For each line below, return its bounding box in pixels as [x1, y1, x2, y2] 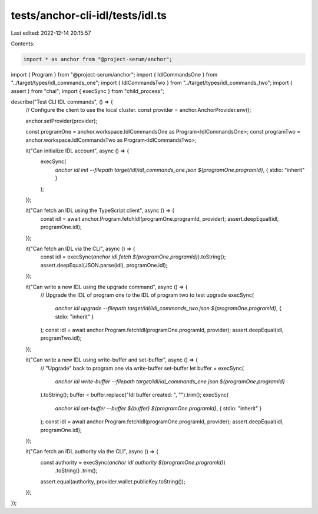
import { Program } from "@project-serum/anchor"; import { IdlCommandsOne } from [11, 71, 218, 78]
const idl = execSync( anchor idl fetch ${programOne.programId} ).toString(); [40, 253, 226, 260]
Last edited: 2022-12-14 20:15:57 [11, 29, 91, 37]
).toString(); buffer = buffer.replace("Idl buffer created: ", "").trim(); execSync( [40, 392, 229, 399]
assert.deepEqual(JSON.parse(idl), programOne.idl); [40, 261, 168, 268]
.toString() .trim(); [55, 467, 98, 474]
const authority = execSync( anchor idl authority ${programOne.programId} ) [40, 459, 226, 466]
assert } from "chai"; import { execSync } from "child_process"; [11, 87, 165, 94]
